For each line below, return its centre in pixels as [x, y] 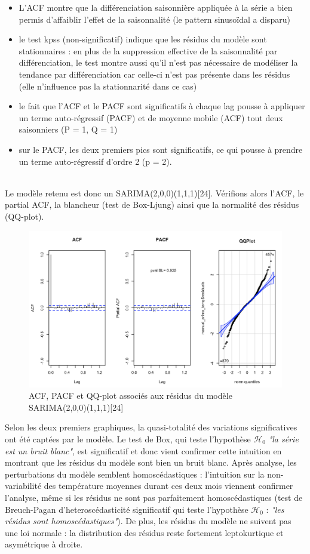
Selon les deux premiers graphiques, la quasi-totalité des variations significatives [151, 427]
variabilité [23, 486]
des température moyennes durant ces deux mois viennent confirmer [168, 486]
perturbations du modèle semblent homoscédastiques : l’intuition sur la [135, 474]
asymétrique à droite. [44, 544]
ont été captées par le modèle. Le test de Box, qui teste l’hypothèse [128, 438]
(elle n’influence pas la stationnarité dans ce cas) [108, 86]
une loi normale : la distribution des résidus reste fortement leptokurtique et [144, 532]
